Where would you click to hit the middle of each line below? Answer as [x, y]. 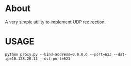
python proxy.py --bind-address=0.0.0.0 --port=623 [58, 54]
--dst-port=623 [55, 59]
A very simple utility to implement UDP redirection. [55, 22]
